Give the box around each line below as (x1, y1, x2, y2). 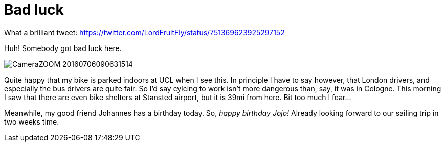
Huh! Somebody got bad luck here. (4, 43, 122, 53)
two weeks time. (4, 117, 59, 126)
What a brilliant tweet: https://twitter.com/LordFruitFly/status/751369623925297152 (4, 28, 285, 37)
